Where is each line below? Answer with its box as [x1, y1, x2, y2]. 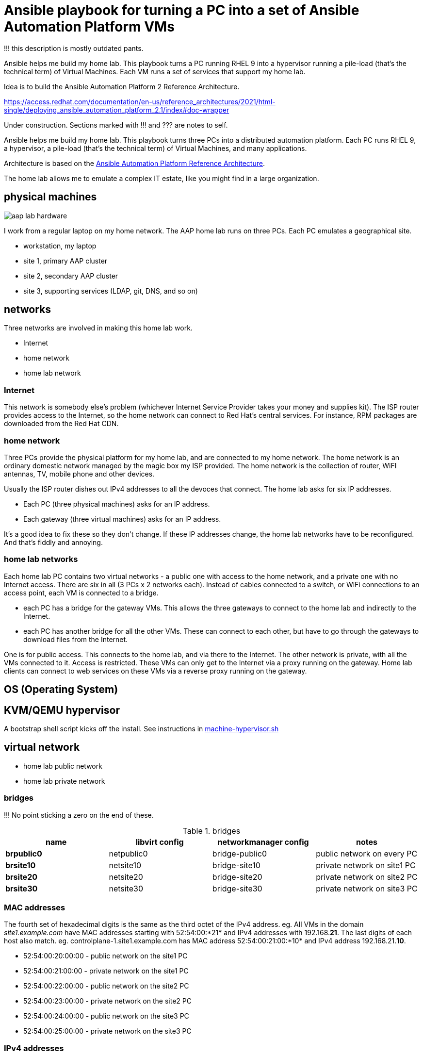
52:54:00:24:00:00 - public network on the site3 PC [23, 1012, 189, 1021]
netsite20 [109, 872, 143, 882]
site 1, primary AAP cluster [23, 256, 108, 265]
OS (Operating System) [4, 683, 118, 696]
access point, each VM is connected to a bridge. [4, 588, 159, 597]
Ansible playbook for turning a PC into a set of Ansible [4, 2, 359, 18]
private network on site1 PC [316, 860, 416, 870]
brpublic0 [5, 848, 42, 858]
